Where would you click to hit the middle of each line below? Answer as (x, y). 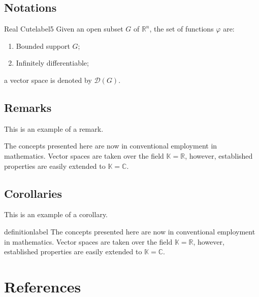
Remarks (28, 107)
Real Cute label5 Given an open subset (64, 29)
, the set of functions (182, 29)
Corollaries (33, 193)
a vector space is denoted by (48, 80)
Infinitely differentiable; (52, 63)
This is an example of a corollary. (56, 214)
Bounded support (43, 46)
